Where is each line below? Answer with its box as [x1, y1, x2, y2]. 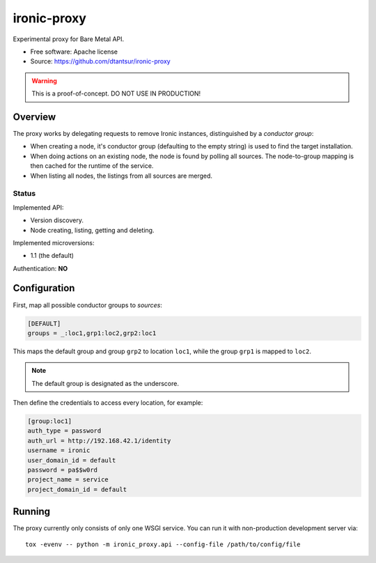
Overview [13, 111, 56, 123]
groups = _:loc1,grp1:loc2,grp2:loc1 [27, 329, 157, 337]
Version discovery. [30, 216, 84, 224]
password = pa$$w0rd [27, 466, 97, 474]
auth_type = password [27, 427, 102, 435]
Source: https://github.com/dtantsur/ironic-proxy [30, 57, 171, 65]
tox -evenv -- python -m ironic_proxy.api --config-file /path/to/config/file [25, 540, 301, 548]
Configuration [13, 282, 75, 294]
